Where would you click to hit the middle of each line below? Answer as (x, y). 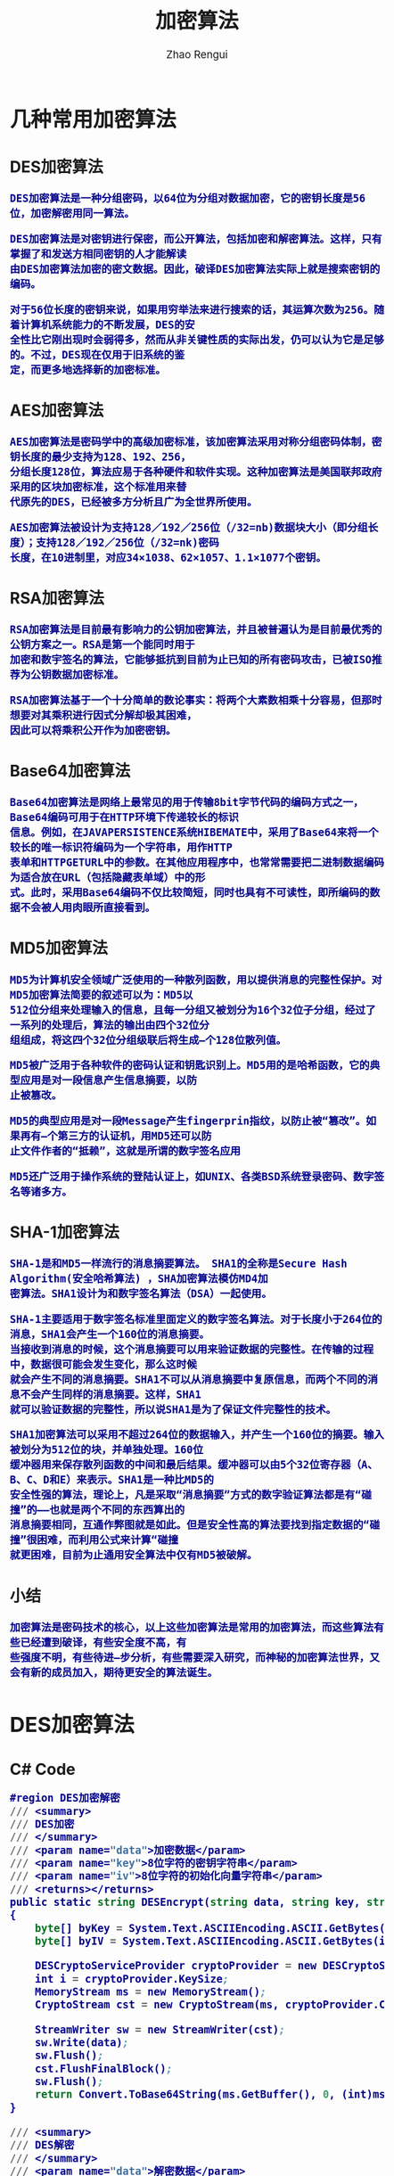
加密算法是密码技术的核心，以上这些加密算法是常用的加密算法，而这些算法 (192, 1627)
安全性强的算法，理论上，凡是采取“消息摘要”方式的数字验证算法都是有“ (186, 1495)
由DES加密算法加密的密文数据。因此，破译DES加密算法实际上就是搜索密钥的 (195, 269)
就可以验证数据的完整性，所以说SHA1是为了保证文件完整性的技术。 (173, 1409)
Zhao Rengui (197, 55)
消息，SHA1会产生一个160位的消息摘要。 (110, 1334)
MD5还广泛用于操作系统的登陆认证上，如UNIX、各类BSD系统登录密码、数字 (192, 1176)
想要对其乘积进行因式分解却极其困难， (103, 715)
